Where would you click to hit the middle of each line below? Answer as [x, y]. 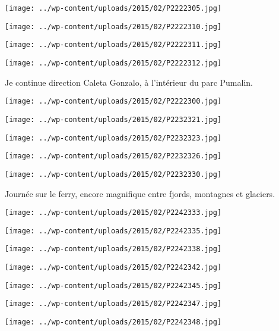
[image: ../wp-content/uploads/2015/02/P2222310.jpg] [113, 26]
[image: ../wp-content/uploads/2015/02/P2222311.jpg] [113, 45]
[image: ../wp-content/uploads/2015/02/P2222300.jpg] [113, 102]
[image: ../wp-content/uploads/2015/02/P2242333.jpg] [113, 213]
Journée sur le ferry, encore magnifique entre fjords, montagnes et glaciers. [140, 193]
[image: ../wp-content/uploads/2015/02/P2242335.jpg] [113, 231]
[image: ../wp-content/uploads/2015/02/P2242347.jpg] [113, 304]
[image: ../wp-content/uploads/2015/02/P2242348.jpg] [113, 322]
